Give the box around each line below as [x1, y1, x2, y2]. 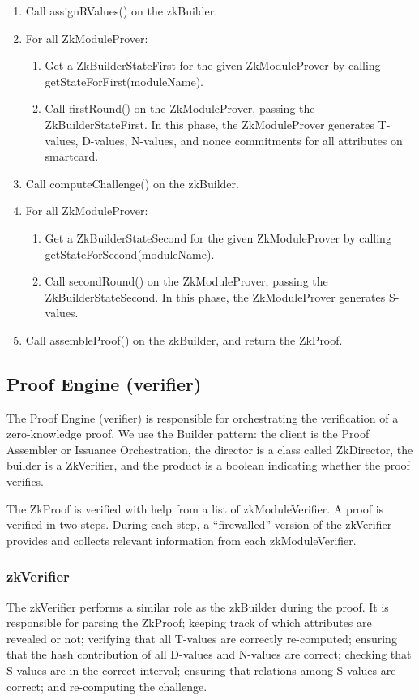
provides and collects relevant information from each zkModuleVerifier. [6, 531, 357, 548]
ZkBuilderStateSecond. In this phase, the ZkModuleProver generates [45, 288, 386, 305]
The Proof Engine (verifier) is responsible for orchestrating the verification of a [6, 409, 399, 426]
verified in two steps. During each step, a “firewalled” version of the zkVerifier [6, 516, 392, 533]
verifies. [6, 473, 45, 490]
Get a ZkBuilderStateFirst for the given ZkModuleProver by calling [45, 57, 381, 74]
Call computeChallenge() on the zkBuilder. [25, 174, 239, 191]
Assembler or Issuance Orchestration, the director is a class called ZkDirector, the [6, 440, 413, 457]
